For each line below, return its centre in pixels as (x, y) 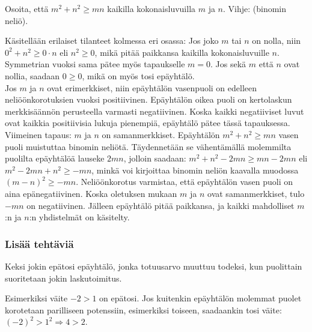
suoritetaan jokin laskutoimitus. (63, 278)
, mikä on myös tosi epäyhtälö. (138, 75)
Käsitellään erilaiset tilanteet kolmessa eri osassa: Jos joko (112, 41)
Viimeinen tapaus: (38, 134)
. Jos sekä (228, 64)
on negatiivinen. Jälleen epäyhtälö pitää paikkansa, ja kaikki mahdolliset (161, 205)
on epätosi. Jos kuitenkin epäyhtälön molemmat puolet (200, 298)
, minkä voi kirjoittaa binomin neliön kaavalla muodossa (195, 170)
